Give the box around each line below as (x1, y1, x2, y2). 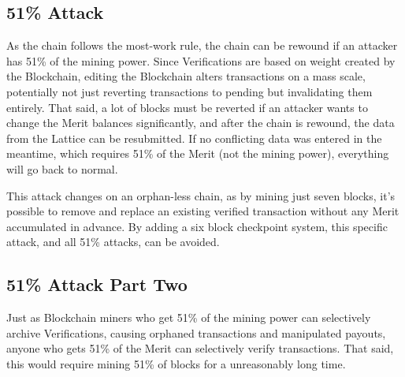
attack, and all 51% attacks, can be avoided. (6, 233, 220, 250)
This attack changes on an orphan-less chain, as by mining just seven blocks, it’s (6, 187, 396, 203)
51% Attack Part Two (6, 272, 188, 297)
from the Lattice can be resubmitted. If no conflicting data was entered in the (6, 129, 382, 146)
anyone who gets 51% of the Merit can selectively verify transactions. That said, (6, 340, 394, 356)
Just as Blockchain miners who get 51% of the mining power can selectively (6, 309, 371, 326)
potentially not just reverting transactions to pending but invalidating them (6, 83, 373, 99)
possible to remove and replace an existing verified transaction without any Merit (6, 203, 399, 219)
